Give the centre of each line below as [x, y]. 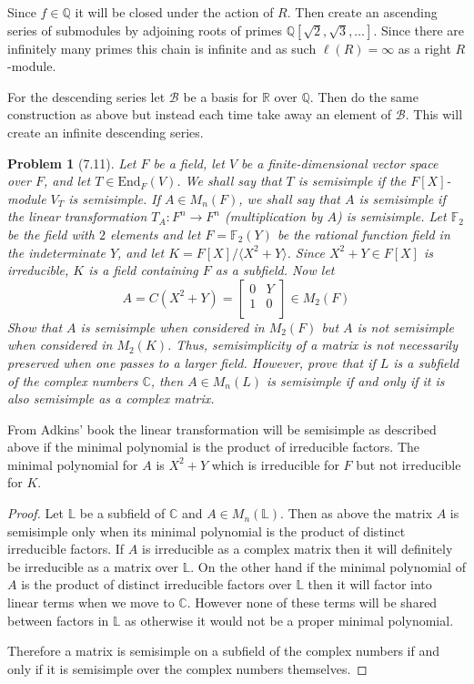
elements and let [155, 234]
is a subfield [426, 362]
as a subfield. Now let [275, 270]
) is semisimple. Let [391, 216]
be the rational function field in [363, 234]
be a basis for [221, 96]
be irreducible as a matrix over [93, 566]
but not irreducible [408, 464]
